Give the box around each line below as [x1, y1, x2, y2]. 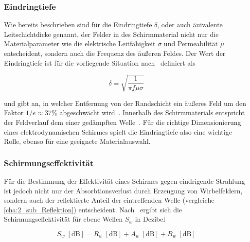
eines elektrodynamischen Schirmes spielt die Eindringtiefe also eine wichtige [4, 126, 232, 137]
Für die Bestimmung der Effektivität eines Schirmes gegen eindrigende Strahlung [4, 175, 245, 186]
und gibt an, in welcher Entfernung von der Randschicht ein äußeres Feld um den [4, 98, 246, 108]
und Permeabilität [163, 38, 218, 49]
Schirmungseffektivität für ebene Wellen [4, 214, 123, 224]
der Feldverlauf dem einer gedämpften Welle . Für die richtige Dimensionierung [4, 117, 241, 127]
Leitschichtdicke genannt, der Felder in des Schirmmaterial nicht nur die [4, 29, 219, 39]
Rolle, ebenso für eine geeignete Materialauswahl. [4, 136, 151, 146]
